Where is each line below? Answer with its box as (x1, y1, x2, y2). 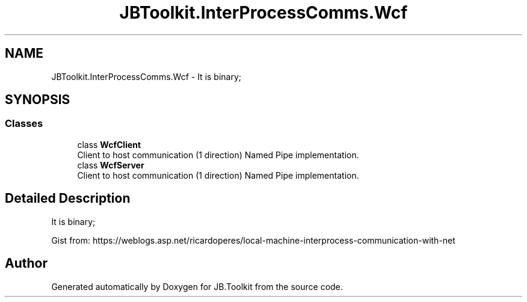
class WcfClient (77, 139, 141, 150)
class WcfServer (77, 159, 144, 170)
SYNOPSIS (5, 92, 70, 108)
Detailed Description (5, 191, 131, 206)
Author (5, 256, 48, 271)
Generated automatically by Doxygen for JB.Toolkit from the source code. (51, 281, 343, 292)
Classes (5, 117, 43, 130)
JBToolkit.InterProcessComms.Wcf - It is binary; (51, 71, 242, 82)
